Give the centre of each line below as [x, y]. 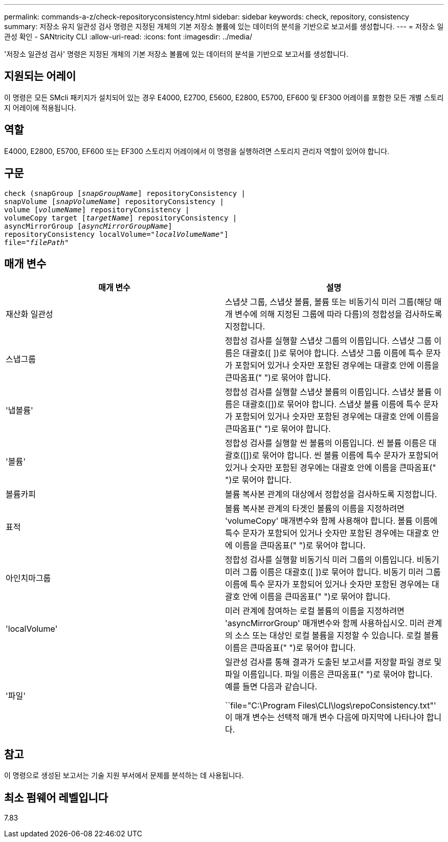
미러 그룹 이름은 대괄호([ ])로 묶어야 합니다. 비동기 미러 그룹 [333, 572]
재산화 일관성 [29, 314]
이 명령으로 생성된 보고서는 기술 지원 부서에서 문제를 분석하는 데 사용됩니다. [124, 775]
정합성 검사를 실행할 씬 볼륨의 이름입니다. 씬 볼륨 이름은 [326, 443]
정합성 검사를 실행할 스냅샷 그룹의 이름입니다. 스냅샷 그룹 [329, 341]
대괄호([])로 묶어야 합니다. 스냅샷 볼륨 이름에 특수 [332, 404]
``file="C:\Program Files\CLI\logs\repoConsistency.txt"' [331, 706]
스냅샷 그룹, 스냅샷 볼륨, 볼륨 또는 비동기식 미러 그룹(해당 [329, 302]
